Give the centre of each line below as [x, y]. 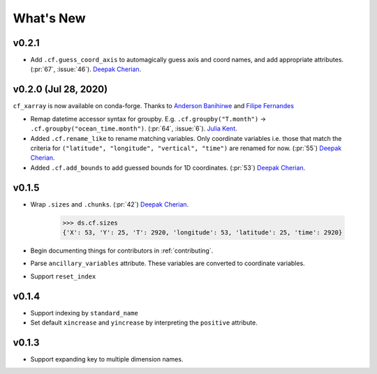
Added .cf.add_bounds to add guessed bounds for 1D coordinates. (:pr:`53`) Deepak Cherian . [168, 167]
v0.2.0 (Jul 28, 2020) [60, 90]
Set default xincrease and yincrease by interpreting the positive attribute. [144, 323]
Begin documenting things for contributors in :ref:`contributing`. [122, 250]
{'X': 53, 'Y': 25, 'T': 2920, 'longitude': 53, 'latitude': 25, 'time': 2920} [202, 232]
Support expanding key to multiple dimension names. [107, 359]
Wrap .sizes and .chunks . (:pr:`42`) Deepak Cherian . [110, 204]
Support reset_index [63, 276]
